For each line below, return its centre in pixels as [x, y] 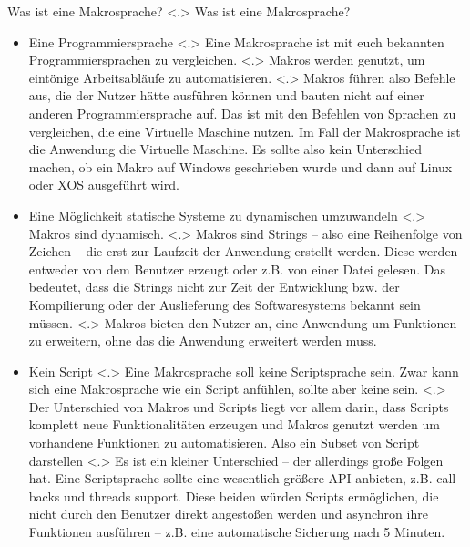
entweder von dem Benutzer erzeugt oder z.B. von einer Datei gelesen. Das [237, 268]
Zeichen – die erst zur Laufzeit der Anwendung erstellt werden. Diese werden [243, 251]
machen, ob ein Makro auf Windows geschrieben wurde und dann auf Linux [240, 166]
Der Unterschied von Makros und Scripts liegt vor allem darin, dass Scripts [239, 406]
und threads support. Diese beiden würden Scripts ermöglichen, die [251, 495]
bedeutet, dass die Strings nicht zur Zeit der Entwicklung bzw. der [214, 287]
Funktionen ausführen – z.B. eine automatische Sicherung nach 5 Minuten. [237, 532]
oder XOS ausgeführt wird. [104, 185]
